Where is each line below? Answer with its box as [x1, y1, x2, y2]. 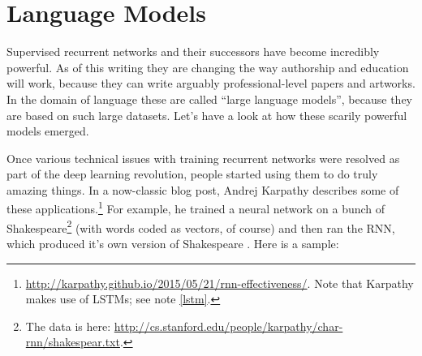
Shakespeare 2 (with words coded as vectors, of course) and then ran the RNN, [6, 217, 395, 236]
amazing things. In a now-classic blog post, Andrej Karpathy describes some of [6, 181, 399, 198]
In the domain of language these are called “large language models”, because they [6, 90, 412, 107]
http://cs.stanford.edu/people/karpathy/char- [114, 317, 343, 334]
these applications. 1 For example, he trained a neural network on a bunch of [6, 198, 385, 217]
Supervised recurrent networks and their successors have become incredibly [6, 43, 380, 60]
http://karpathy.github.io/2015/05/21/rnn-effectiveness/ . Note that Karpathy [25, 274, 414, 291]
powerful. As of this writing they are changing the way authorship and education [6, 58, 409, 75]
